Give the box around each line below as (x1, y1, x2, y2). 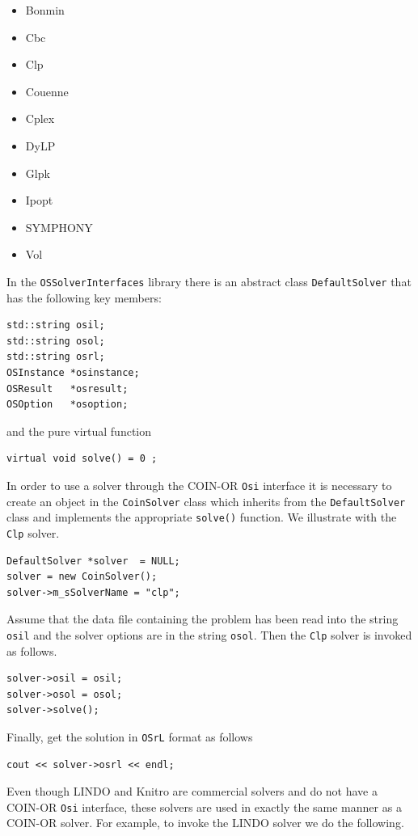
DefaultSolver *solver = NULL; (6, 555, 180, 567)
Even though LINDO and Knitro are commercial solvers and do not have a (6, 783, 378, 800)
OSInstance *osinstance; (6, 366, 140, 378)
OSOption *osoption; (6, 399, 129, 411)
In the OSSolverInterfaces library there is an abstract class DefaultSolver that (6, 272, 412, 289)
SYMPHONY (25, 218, 93, 235)
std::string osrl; (6, 351, 105, 363)
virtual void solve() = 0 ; (6, 453, 158, 465)
